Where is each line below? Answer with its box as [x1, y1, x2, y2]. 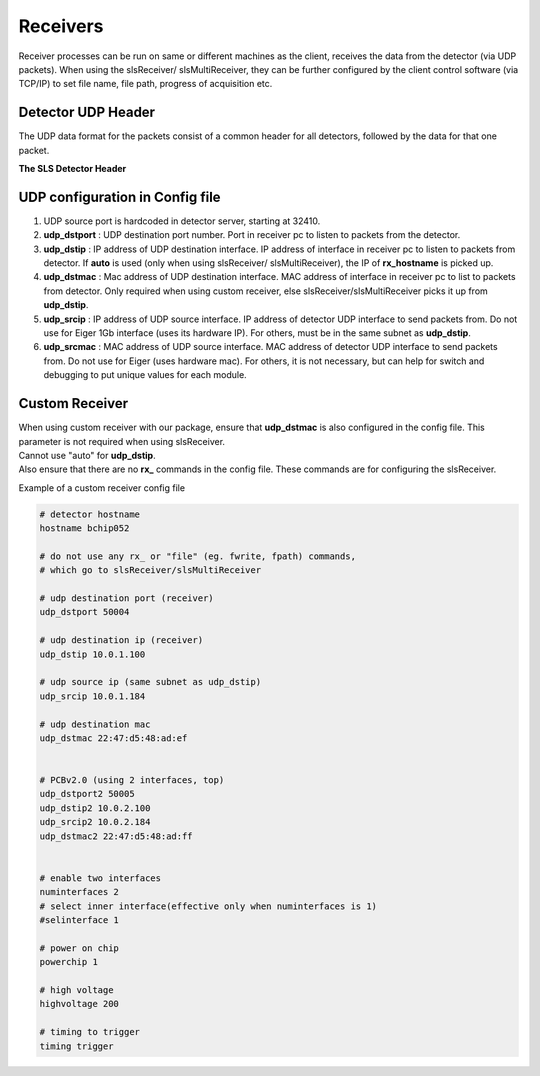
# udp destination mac [39, 718, 151, 730]
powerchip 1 [39, 956, 99, 968]
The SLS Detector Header [18, 163, 127, 175]
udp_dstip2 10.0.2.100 [39, 802, 151, 814]
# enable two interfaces [39, 872, 162, 884]
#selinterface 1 [39, 915, 120, 925]
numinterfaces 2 [39, 886, 120, 898]
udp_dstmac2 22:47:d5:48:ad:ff [39, 830, 194, 842]
